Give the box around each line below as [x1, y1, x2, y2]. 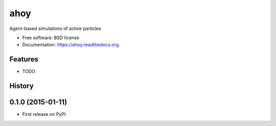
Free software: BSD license [22, 35, 79, 41]
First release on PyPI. [22, 111, 67, 117]
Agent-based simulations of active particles [9, 25, 102, 31]
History [9, 82, 34, 90]
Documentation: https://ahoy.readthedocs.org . [22, 42, 120, 48]
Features [9, 55, 38, 64]
